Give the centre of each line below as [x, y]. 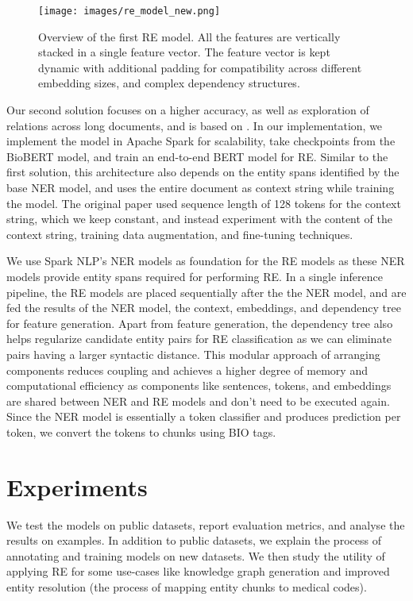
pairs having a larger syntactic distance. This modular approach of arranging [193, 354]
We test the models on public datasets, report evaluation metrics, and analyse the [206, 524]
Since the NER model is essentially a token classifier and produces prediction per [204, 416]
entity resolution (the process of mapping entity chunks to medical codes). [187, 587]
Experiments [77, 486]
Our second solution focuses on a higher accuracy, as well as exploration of [188, 110]
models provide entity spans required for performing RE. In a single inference [195, 276]
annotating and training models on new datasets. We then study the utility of [196, 555]
